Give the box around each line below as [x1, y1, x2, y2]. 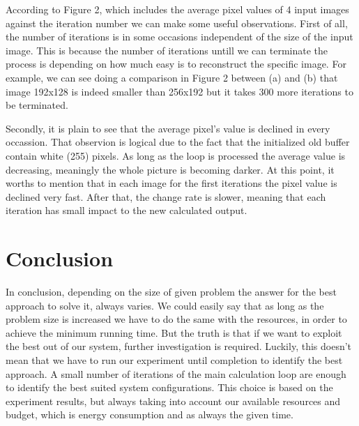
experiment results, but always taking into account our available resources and [6, 393, 341, 408]
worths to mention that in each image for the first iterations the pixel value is [6, 176, 337, 190]
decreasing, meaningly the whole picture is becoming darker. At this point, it [6, 162, 335, 176]
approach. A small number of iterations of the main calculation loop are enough [6, 366, 346, 381]
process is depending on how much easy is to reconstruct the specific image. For [6, 56, 346, 71]
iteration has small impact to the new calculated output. [6, 203, 247, 218]
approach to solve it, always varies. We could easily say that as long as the [6, 298, 324, 312]
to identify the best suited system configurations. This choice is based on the [6, 380, 333, 395]
